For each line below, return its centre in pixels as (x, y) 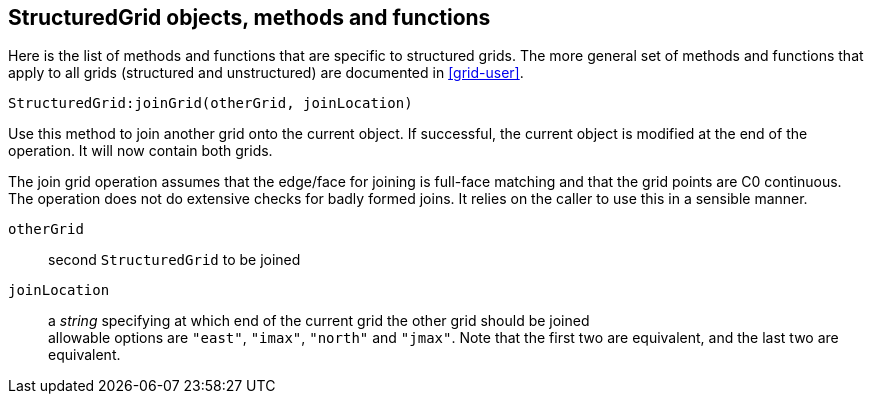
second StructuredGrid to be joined (174, 260)
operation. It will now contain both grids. (140, 151)
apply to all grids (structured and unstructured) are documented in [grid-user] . (266, 73)
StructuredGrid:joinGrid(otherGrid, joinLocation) (210, 103)
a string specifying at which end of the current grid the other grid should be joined (319, 321)
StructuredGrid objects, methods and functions (249, 17)
